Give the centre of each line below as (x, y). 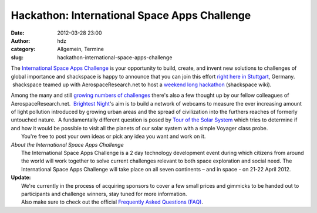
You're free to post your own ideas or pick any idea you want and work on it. (114, 136)
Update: (21, 177)
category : (23, 49)
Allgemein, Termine (80, 49)
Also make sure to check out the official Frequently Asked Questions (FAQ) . (112, 202)
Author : (21, 40)
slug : (17, 57)
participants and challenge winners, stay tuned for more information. (104, 194)
